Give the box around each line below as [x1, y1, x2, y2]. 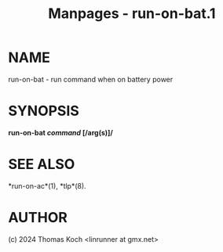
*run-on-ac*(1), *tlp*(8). [8, 181, 86, 190]
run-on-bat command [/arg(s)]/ [8, 128, 114, 137]
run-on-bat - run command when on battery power [8, 74, 174, 84]
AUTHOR [8, 209, 68, 226]
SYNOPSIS [8, 103, 80, 120]
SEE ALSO [8, 156, 75, 173]
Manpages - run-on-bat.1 [48, 5, 216, 23]
